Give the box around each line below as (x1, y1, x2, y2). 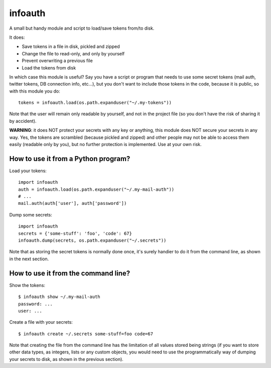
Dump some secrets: (9, 211, 52, 217)
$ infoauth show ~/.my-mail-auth (18, 294, 100, 300)
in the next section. (9, 256, 49, 262)
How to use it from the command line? (9, 269, 130, 277)
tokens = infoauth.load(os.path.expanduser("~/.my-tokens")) (18, 100, 172, 106)
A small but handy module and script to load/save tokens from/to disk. (9, 25, 155, 31)
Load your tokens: (9, 168, 47, 174)
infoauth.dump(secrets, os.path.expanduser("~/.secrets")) (18, 238, 167, 244)
